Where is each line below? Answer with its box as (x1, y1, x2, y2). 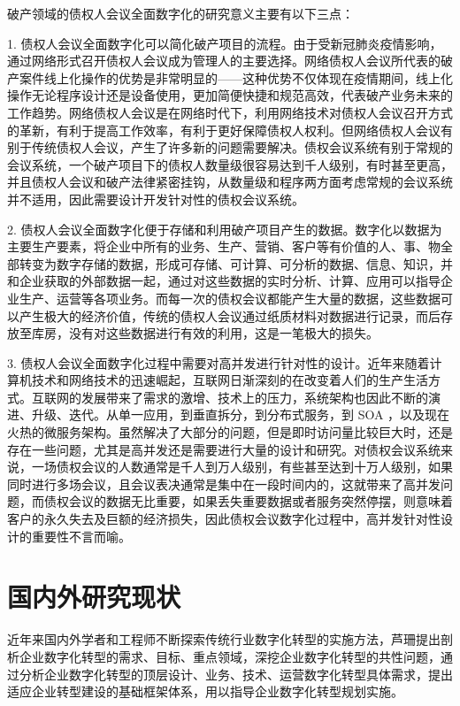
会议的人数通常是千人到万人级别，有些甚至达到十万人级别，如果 (80, 457, 453, 476)
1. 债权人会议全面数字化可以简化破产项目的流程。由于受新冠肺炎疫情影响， (7, 34, 442, 52)
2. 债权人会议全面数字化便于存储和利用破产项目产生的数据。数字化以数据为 (7, 219, 442, 238)
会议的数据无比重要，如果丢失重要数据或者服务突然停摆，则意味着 (68, 492, 453, 510)
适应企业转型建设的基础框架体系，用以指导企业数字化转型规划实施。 (7, 682, 403, 701)
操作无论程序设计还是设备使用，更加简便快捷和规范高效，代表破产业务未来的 (7, 86, 453, 104)
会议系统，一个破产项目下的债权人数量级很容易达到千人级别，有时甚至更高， (7, 155, 453, 173)
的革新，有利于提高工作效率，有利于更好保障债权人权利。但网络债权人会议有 (7, 120, 453, 139)
